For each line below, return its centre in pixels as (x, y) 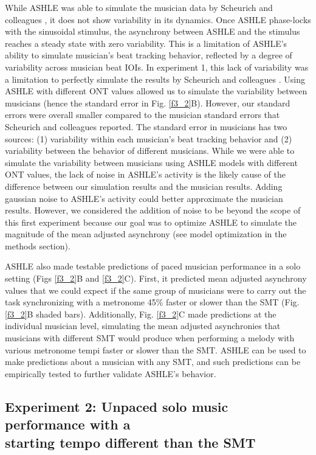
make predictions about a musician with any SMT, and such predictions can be (153, 362)
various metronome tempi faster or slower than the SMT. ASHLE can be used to (156, 349)
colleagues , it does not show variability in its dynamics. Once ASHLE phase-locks (158, 19)
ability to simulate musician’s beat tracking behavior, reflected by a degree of (149, 55)
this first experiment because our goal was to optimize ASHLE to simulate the (151, 222)
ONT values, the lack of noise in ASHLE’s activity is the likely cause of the (145, 174)
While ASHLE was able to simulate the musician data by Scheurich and (139, 7)
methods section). (38, 245)
